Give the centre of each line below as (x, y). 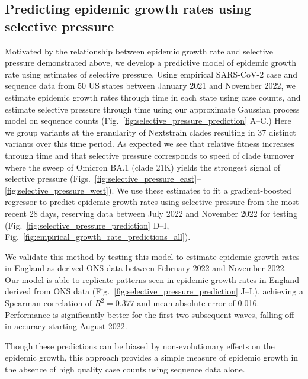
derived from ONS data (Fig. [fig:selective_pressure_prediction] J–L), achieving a (154, 291)
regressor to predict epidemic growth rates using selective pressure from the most (152, 202)
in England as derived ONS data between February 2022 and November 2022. (146, 268)
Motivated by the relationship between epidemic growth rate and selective (139, 51)
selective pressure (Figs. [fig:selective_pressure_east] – (103, 179)
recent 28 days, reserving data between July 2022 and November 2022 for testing (151, 213)
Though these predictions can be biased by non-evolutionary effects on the (140, 346)
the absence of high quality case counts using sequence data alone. (125, 369)
